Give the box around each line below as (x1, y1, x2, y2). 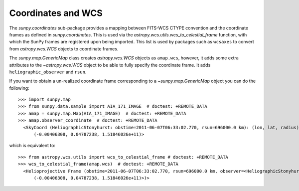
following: (9, 85, 29, 91)
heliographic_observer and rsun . (9, 69, 87, 75)
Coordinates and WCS (9, 7, 103, 18)
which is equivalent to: (9, 143, 56, 149)
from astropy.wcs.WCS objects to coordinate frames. (9, 45, 119, 52)
